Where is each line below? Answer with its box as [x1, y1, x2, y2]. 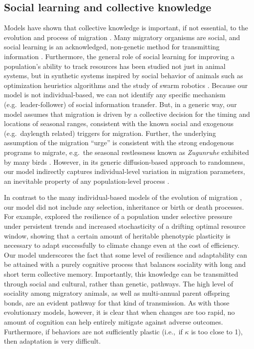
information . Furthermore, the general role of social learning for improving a [4, 51, 235, 61]
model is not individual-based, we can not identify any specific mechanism [4, 89, 226, 100]
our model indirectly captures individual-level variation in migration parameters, [4, 166, 245, 176]
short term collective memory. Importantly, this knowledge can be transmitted [4, 269, 238, 279]
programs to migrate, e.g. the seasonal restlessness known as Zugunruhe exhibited [4, 147, 249, 157]
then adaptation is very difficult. [4, 336, 101, 346]
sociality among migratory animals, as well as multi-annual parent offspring [4, 288, 230, 298]
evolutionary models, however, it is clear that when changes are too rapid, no [4, 307, 235, 317]
